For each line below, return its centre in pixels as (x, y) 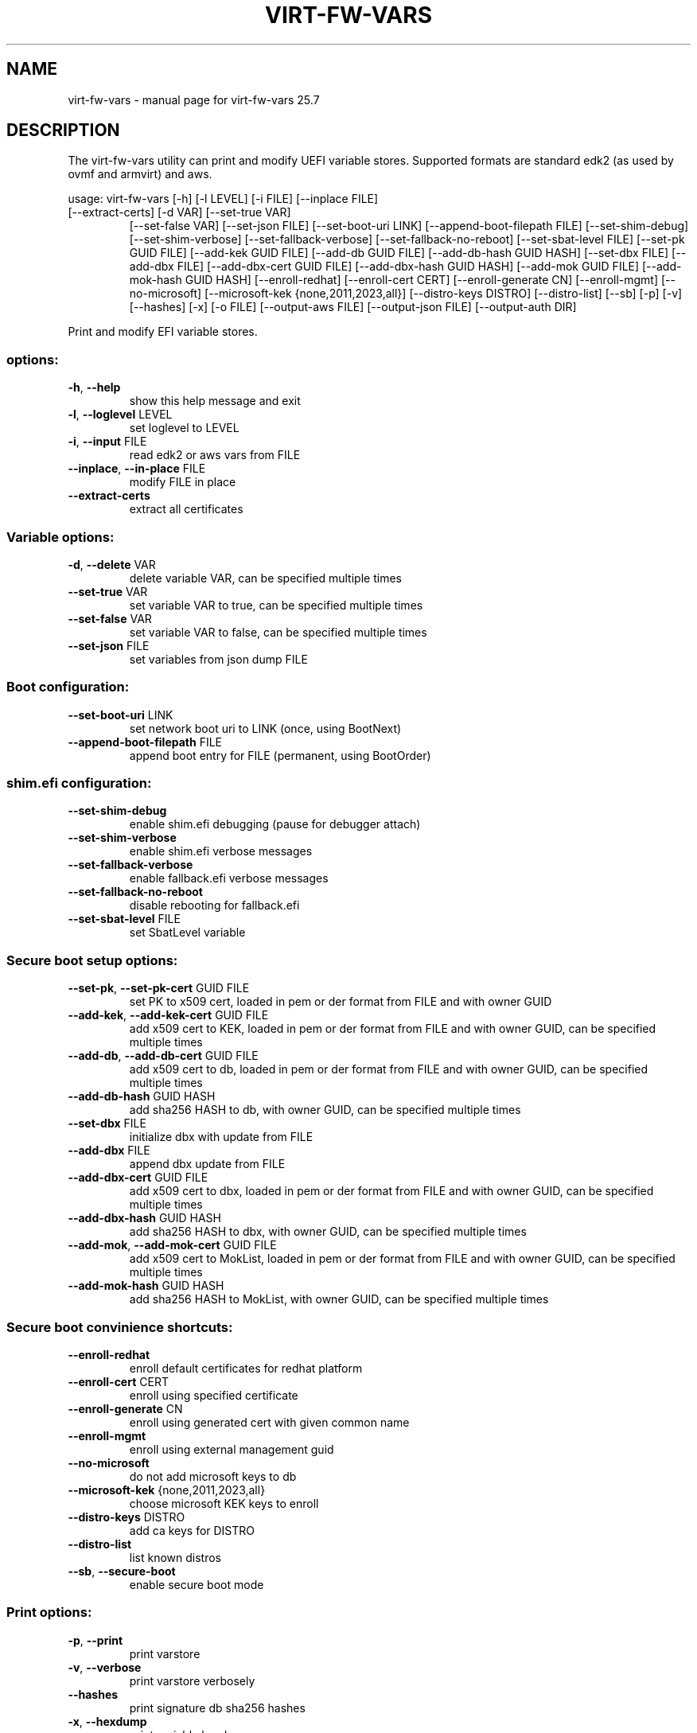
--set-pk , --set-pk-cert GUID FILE (159, 988)
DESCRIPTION (63, 130)
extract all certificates (186, 509)
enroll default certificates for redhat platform (246, 1368)
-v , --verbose (105, 1667)
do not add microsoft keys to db (213, 1476)
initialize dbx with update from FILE (221, 1137)
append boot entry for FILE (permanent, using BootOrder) (280, 755)
